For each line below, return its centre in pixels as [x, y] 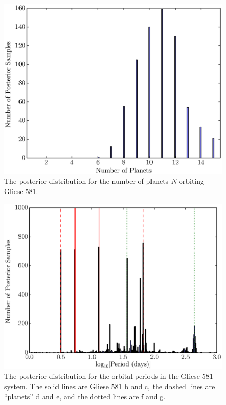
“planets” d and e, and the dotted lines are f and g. [85, 396]
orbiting [192, 181]
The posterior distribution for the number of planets [87, 181]
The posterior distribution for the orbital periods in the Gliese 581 [109, 376]
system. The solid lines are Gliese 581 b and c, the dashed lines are [110, 386]
